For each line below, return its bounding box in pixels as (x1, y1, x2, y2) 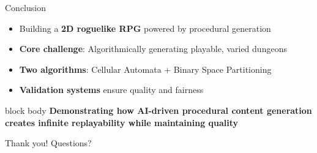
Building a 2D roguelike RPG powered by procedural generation (19, 21, 271, 34)
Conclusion (5, 1, 46, 13)
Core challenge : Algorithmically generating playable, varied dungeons (19, 42, 287, 55)
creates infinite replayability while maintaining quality (5, 116, 239, 129)
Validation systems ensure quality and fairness (19, 83, 204, 96)
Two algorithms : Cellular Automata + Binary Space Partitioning (19, 62, 272, 75)
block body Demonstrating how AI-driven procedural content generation (5, 103, 312, 116)
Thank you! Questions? (5, 136, 92, 149)
